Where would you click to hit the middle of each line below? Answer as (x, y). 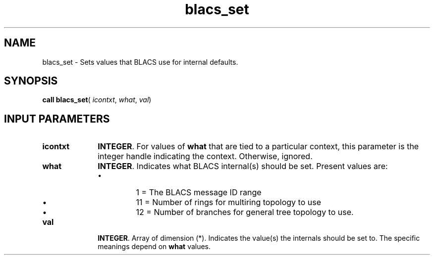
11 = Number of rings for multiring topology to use (228, 202)
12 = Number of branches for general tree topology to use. (245, 212)
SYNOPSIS (31, 81)
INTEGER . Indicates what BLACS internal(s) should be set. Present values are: (243, 166)
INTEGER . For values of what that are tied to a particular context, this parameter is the (258, 147)
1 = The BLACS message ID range (199, 193)
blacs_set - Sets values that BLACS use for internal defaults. (140, 62)
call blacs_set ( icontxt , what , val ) (97, 100)
